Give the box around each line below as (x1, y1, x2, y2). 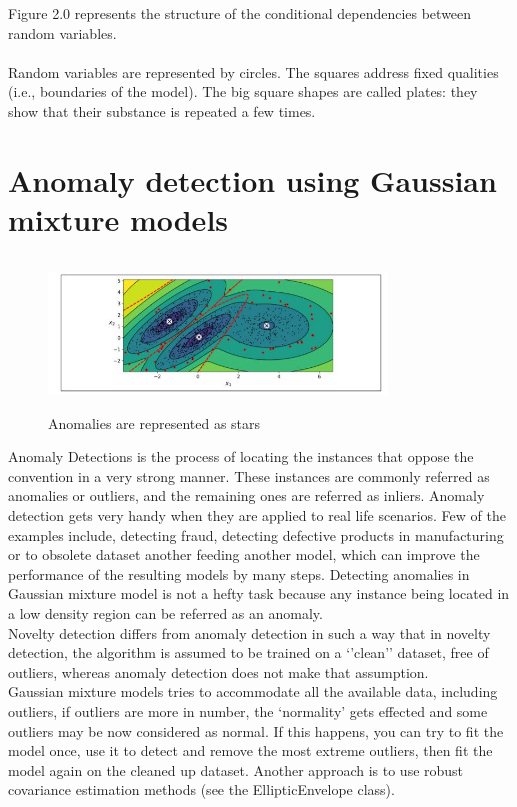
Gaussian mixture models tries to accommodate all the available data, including (8, 681, 498, 702)
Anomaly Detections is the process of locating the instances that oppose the (8, 446, 474, 467)
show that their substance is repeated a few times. (8, 100, 316, 121)
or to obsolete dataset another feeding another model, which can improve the (8, 544, 480, 565)
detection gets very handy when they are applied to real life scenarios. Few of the (8, 505, 506, 526)
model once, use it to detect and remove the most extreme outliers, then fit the (8, 740, 493, 761)
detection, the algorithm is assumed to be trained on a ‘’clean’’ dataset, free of (8, 642, 489, 663)
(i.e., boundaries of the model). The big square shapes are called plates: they (8, 81, 478, 102)
